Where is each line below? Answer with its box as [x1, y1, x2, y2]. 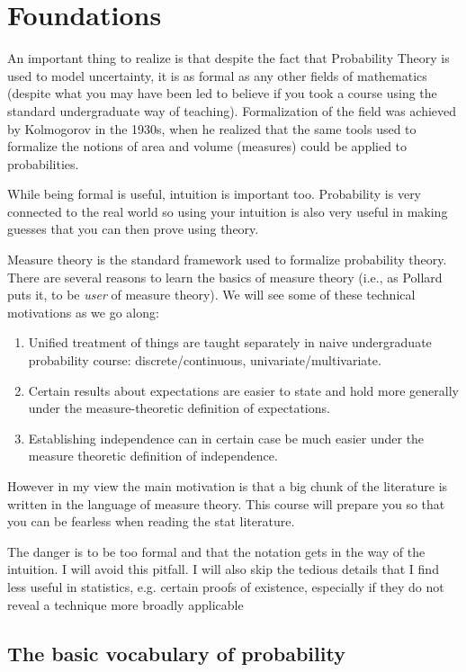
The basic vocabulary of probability [7, 639, 345, 667]
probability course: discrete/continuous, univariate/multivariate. [28, 351, 381, 370]
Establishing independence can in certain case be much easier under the [28, 428, 425, 447]
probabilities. [7, 154, 79, 173]
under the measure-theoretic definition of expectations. [28, 399, 330, 417]
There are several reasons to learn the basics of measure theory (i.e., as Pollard [7, 267, 443, 286]
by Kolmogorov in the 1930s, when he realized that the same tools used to [7, 119, 417, 138]
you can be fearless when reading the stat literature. [7, 512, 295, 531]
